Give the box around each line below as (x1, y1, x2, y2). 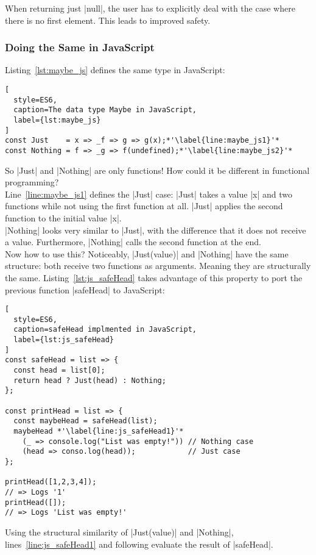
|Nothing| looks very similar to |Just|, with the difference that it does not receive (5, 223, 306, 236)
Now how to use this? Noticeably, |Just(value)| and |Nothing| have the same (5, 247, 289, 260)
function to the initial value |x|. (5, 211, 122, 224)
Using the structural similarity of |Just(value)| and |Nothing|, (5, 525, 234, 538)
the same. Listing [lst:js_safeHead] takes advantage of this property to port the (5, 271, 303, 284)
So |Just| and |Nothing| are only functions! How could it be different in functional (5, 163, 310, 176)
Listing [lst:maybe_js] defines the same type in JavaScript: (5, 63, 225, 76)
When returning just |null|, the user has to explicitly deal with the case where (5, 2, 295, 14)
